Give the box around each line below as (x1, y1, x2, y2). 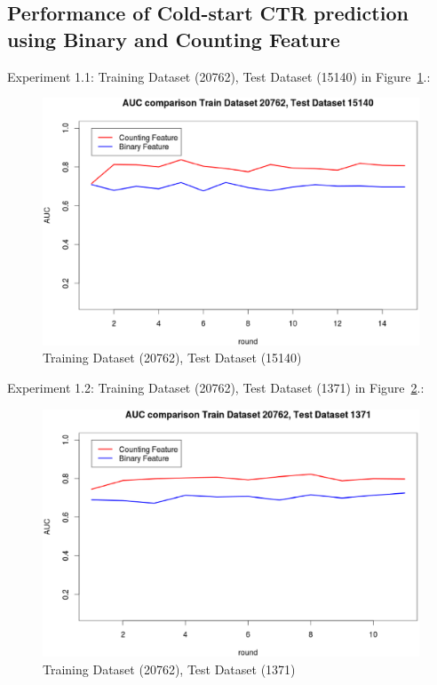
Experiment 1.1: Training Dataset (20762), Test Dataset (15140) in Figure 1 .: (7, 67, 431, 85)
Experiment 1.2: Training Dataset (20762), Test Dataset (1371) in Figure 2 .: (7, 378, 425, 397)
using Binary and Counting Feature (7, 25, 340, 52)
